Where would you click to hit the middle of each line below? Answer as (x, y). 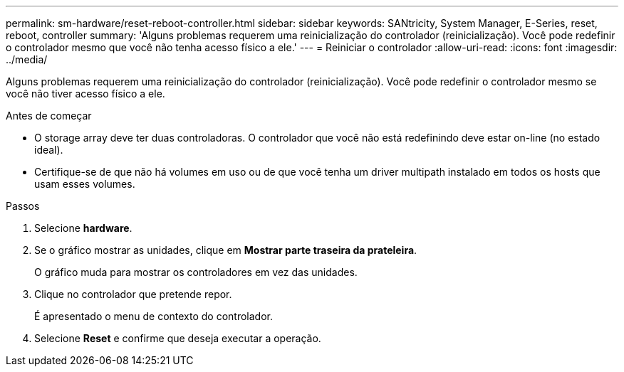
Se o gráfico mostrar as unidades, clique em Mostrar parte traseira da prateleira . (226, 250)
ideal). (49, 150)
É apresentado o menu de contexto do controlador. (154, 316)
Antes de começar (49, 116)
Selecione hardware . (83, 228)
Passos (23, 206)
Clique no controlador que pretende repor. (133, 294)
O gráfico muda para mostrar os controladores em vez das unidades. (196, 272)
